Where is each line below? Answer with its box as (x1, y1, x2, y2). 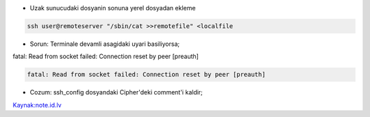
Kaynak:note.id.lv (12, 101, 62, 109)
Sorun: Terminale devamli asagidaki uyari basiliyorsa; (29, 40, 180, 48)
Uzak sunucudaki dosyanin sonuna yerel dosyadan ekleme (29, 4, 196, 12)
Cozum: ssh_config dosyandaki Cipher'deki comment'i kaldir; (29, 88, 203, 96)
